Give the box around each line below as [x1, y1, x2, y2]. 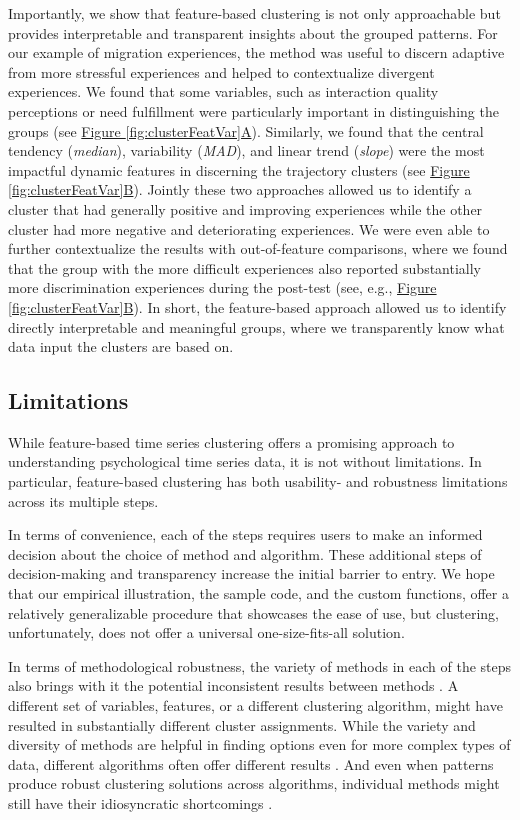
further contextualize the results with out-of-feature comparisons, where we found [8, 238, 508, 259]
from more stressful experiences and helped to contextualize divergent [8, 61, 435, 82]
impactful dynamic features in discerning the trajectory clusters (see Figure [8, 159, 470, 180]
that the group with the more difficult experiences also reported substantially [8, 257, 482, 278]
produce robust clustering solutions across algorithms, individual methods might [8, 773, 500, 794]
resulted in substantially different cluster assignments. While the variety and [8, 714, 476, 735]
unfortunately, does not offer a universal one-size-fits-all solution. [8, 622, 405, 643]
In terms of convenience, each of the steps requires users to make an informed [8, 524, 483, 545]
